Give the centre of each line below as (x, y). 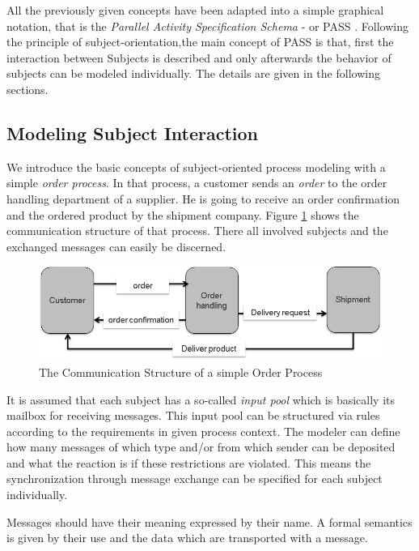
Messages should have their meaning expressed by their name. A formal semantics (209, 521)
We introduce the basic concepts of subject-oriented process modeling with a (196, 167)
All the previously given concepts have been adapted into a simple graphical (195, 10)
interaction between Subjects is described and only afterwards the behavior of (199, 57)
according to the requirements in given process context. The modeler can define (203, 431)
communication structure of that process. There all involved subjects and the (197, 231)
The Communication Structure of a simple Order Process (181, 372)
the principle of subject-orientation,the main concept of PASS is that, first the (200, 42)
